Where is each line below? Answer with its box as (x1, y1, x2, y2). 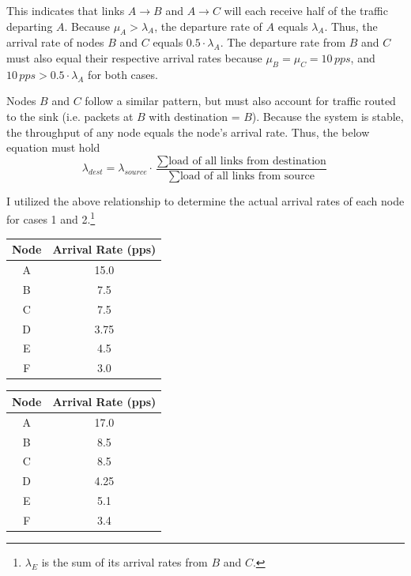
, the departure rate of (154, 17, 262, 34)
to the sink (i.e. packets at (6, 107, 134, 124)
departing (6, 17, 53, 34)
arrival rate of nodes (6, 34, 104, 51)
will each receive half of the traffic (224, 2, 388, 18)
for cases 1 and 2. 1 (6, 209, 96, 228)
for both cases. (88, 66, 158, 82)
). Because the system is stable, (251, 107, 404, 124)
